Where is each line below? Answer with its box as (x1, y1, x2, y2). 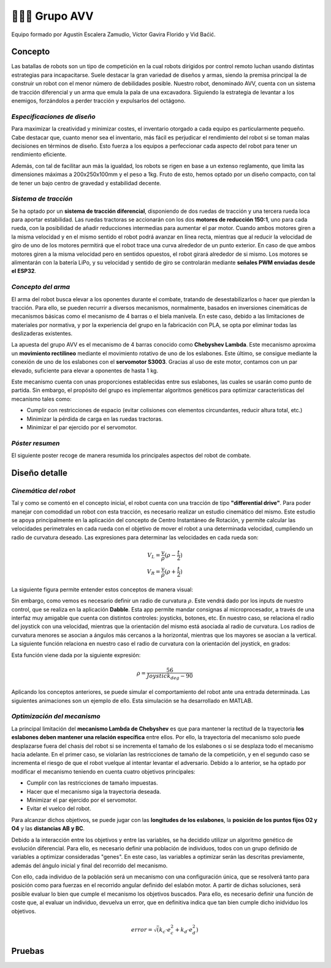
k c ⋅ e (159, 926, 171, 935)
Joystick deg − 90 (146, 672, 193, 681)
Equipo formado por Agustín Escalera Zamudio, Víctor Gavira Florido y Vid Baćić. (11, 31, 216, 38)
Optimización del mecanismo (11, 712, 101, 721)
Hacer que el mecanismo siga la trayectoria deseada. (26, 788, 161, 795)
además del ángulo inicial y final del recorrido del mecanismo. (11, 862, 168, 869)
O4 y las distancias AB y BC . (11, 825, 85, 832)
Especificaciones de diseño (11, 112, 96, 121)
